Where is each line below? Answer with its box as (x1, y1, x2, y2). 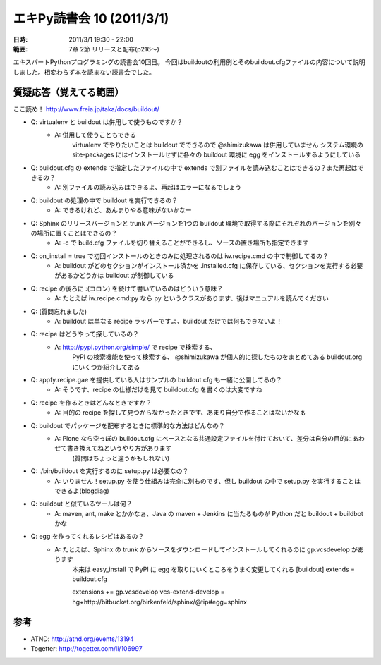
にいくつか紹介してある (72, 362, 140, 371)
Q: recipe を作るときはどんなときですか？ (30, 398, 152, 407)
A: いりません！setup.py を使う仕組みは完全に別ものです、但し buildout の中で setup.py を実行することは (54, 477, 361, 485)
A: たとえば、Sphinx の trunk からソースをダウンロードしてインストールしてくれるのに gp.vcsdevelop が (54, 545, 358, 554)
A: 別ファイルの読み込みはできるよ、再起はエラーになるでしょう (54, 183, 242, 192)
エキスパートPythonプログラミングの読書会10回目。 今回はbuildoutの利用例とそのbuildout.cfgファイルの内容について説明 (13, 58, 366, 66)
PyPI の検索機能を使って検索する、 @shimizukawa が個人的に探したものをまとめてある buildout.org (72, 353, 363, 361)
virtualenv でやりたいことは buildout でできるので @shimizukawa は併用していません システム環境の (72, 140, 363, 149)
